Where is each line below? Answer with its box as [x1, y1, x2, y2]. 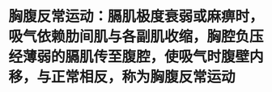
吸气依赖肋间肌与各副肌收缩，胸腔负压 [8, 27, 265, 46]
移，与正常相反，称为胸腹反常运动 [8, 68, 236, 86]
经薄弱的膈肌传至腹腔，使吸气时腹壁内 [8, 48, 265, 66]
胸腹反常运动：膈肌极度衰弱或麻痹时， [8, 7, 265, 26]
